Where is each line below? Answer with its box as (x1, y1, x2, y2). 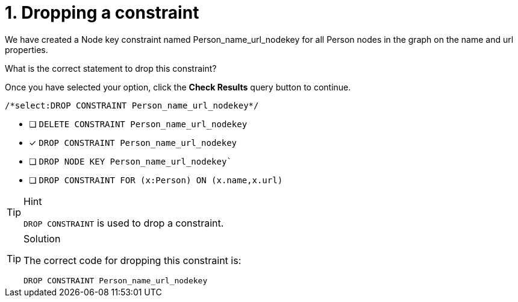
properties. (5, 44, 48, 55)
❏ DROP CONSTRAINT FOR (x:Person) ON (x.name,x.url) (29, 174, 283, 185)
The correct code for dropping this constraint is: (23, 254, 242, 266)
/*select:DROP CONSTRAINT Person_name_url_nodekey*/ (5, 100, 259, 110)
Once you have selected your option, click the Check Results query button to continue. (5, 81, 351, 92)
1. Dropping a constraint (5, 2, 199, 23)
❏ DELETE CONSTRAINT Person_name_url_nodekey (29, 118, 248, 129)
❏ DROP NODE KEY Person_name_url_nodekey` (29, 156, 232, 166)
